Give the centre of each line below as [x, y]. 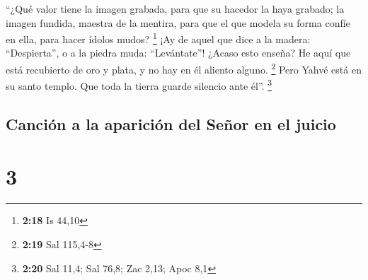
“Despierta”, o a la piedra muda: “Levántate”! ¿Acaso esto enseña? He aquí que [178, 53]
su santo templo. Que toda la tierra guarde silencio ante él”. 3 [139, 84]
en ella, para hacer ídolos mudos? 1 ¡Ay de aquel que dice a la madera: [158, 38]
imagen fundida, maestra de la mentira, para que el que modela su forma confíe [178, 22]
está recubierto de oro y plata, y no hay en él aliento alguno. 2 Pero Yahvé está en [184, 68]
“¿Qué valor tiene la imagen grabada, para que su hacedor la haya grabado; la [175, 8]
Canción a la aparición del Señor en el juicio [171, 123]
